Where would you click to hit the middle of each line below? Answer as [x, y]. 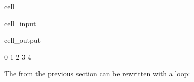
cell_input [20, 23]
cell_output [22, 40]
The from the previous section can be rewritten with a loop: [97, 74]
